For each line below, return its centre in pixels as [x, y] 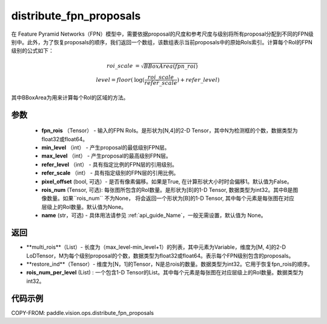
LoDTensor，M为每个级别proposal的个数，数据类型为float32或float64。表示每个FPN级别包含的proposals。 [160, 256]
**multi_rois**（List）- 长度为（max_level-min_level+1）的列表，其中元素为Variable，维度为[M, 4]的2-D [156, 247]
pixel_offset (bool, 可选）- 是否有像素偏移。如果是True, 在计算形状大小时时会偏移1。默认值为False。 [167, 181]
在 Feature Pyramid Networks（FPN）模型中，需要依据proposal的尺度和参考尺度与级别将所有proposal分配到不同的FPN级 [163, 34]
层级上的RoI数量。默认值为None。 [84, 207]
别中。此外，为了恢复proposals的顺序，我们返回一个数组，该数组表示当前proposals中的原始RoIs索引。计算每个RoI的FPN [162, 42]
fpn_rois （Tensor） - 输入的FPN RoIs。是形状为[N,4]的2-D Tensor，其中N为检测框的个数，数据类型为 [170, 131]
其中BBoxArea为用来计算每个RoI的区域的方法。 [70, 98]
